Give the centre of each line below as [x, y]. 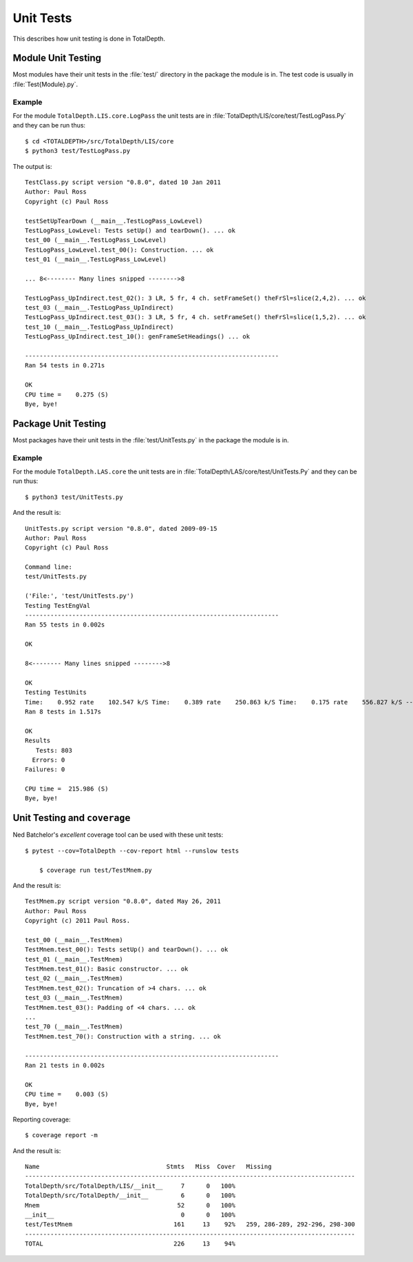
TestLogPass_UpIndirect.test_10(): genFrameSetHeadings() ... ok [138, 337]
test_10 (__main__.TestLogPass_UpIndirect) [99, 327]
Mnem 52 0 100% [130, 1205]
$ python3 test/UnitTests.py [74, 497]
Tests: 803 [54, 750]
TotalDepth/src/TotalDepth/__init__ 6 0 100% [130, 1195]
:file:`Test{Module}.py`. [45, 84]
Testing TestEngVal [58, 605]
